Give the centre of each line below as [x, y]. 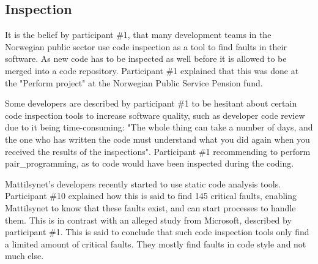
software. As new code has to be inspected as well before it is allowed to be [146, 58]
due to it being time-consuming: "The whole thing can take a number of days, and [159, 127]
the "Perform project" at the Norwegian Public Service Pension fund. [134, 82]
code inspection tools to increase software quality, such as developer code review [155, 115]
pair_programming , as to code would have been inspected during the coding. [150, 163]
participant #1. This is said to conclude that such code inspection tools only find [157, 232]
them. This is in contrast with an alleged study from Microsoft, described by [148, 220]
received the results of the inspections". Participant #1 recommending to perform [158, 151]
